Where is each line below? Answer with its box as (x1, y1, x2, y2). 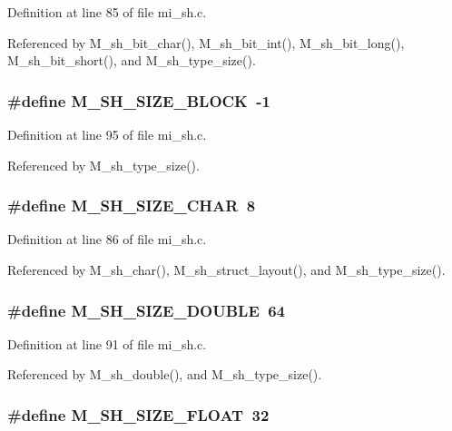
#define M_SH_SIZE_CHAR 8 (7, 194, 256, 217)
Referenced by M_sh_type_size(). (7, 155, 200, 174)
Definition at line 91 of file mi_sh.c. (7, 334, 207, 353)
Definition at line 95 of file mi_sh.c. (7, 125, 207, 143)
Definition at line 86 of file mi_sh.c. (7, 230, 207, 249)
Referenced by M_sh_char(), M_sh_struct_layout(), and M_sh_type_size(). (7, 260, 446, 279)
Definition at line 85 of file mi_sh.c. (7, 3, 207, 21)
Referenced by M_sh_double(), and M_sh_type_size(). (7, 365, 322, 384)
